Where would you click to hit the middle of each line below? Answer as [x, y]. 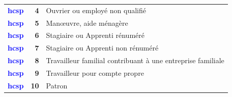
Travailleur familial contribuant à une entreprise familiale [135, 60]
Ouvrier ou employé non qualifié [96, 10]
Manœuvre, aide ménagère [87, 22]
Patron [57, 85]
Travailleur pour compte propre [95, 72]
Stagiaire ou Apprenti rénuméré [95, 35]
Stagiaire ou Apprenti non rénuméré [102, 48]
